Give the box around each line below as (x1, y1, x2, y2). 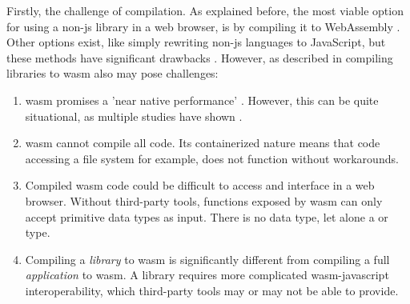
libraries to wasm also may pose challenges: (6, 65, 219, 82)
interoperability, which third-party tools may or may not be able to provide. (25, 282, 399, 298)
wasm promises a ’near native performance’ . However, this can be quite (25, 91, 379, 108)
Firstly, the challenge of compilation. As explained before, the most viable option (6, 2, 404, 18)
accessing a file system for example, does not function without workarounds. (25, 150, 399, 166)
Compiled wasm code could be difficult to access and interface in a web (25, 177, 375, 194)
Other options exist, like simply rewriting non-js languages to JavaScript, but (6, 34, 386, 50)
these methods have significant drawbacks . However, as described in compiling (6, 49, 393, 66)
